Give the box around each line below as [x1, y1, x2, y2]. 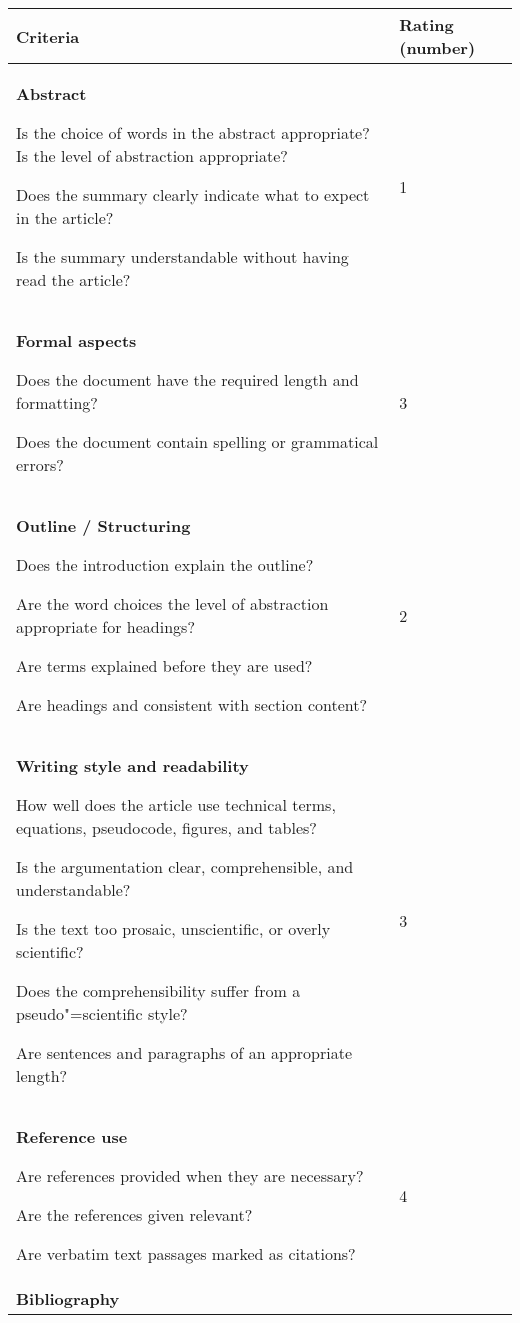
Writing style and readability [16, 754, 249, 777]
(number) [399, 36, 476, 59]
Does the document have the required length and [16, 368, 359, 391]
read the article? [16, 268, 131, 291]
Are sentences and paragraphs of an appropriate [16, 1041, 353, 1064]
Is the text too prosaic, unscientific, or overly [16, 917, 331, 940]
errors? [16, 453, 64, 476]
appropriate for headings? [16, 615, 195, 638]
